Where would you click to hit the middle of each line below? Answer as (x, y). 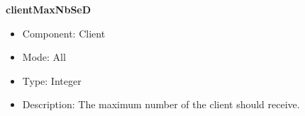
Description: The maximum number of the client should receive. (161, 104)
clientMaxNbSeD (49, 9)
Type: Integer (52, 80)
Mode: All (44, 57)
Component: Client (64, 33)
